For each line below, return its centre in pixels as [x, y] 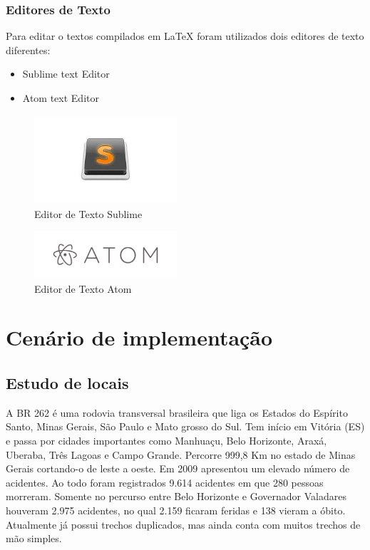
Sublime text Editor [66, 74]
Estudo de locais [67, 383]
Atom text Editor [61, 98]
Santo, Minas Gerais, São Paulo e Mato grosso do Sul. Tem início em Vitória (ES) [185, 426]
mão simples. [34, 538]
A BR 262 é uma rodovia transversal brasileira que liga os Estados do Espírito [177, 412]
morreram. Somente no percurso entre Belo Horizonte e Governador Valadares [176, 496]
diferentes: [28, 50]
